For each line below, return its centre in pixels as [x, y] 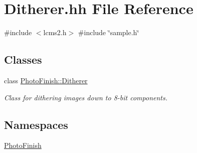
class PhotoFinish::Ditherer [46, 80]
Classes [23, 59]
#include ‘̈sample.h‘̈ [109, 32]
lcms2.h [55, 32]
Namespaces [36, 124]
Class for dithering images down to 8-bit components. [86, 97]
